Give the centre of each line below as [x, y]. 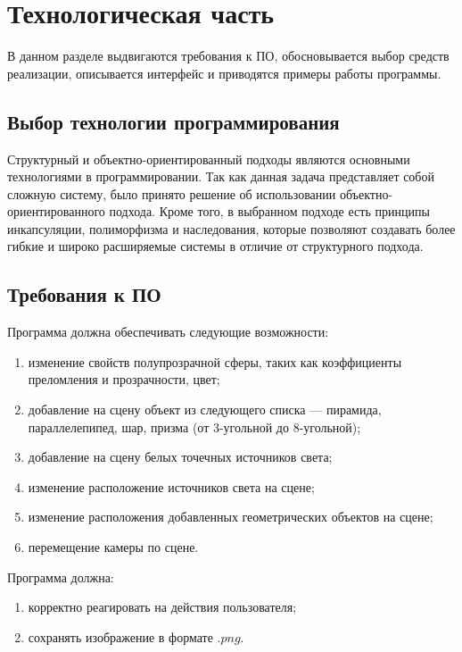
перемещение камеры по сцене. [113, 547]
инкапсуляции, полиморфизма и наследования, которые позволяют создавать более [231, 228]
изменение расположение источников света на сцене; [171, 486]
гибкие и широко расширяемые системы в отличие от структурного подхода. [215, 246]
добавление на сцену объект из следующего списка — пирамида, [205, 410]
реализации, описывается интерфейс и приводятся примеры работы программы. [224, 73]
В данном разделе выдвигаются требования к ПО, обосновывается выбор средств [228, 56]
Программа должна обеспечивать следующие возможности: [168, 332]
